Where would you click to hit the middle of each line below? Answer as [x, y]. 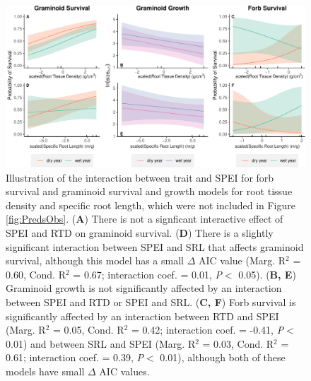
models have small [45, 371]
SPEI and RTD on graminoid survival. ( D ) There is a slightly [140, 232]
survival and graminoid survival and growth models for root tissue [149, 191]
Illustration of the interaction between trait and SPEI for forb [140, 177]
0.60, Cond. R [36, 274]
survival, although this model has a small [95, 260]
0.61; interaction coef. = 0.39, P [75, 357]
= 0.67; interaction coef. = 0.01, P [147, 274]
